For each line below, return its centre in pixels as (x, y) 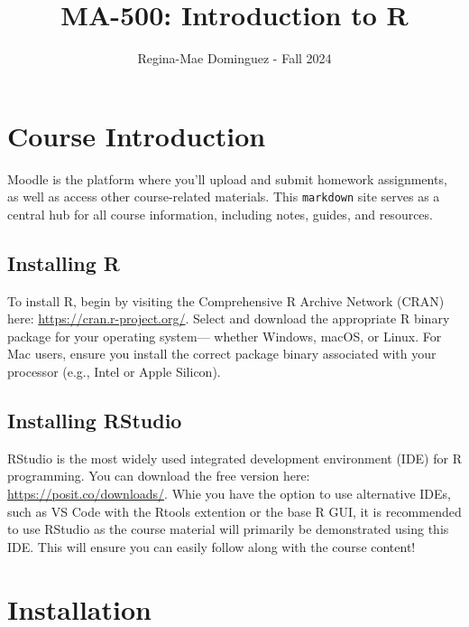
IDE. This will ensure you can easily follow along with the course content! (212, 546)
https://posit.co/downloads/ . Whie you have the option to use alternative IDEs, (230, 494)
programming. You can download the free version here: (159, 476)
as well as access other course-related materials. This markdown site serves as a (224, 197)
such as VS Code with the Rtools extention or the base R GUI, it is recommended (234, 511)
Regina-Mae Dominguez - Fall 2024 (234, 58)
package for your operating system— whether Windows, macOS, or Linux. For (225, 336)
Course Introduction (137, 135)
